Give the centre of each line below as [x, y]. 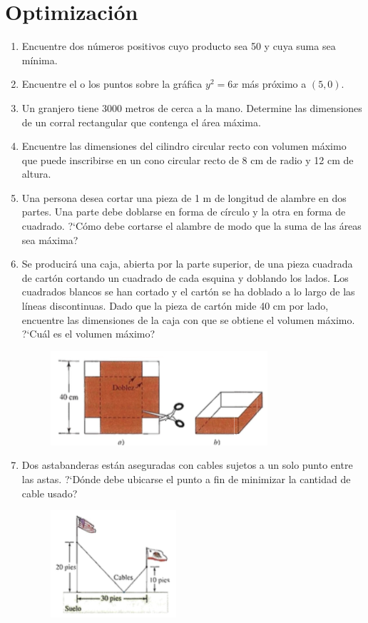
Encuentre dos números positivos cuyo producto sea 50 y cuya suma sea [179, 46]
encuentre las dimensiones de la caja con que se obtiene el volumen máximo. [188, 319]
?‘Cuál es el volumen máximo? [88, 334]
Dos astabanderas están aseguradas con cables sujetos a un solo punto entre [187, 465]
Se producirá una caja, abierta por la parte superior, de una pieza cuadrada [187, 264]
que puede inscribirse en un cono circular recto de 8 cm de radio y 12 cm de [188, 159]
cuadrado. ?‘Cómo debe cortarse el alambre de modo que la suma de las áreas [191, 226]
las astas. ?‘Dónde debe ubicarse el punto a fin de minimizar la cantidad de [186, 479]
